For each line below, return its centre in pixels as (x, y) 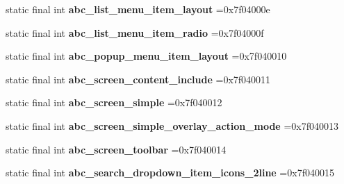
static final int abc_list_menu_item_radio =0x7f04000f (135, 32)
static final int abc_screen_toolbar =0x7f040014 (116, 149)
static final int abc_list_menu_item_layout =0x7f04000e (138, 9)
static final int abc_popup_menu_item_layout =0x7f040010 (146, 56)
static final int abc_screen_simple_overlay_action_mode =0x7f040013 (172, 125)
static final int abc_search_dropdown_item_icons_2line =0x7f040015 (170, 173)
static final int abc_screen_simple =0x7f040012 (114, 102)
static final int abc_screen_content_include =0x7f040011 (138, 79)
